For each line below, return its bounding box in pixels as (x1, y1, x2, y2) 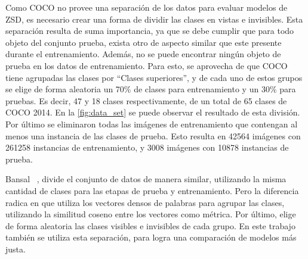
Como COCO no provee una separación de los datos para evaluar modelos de (5, 1, 288, 13)
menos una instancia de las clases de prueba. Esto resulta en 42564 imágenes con (5, 129, 301, 142)
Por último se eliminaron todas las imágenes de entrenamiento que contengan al (5, 117, 298, 130)
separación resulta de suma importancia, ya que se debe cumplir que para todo (5, 24, 294, 37)
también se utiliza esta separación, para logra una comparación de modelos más (5, 231, 297, 244)
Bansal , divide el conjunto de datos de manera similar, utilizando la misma (5, 173, 287, 185)
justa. (5, 242, 26, 255)
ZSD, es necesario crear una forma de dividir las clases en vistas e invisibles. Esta (5, 13, 303, 25)
